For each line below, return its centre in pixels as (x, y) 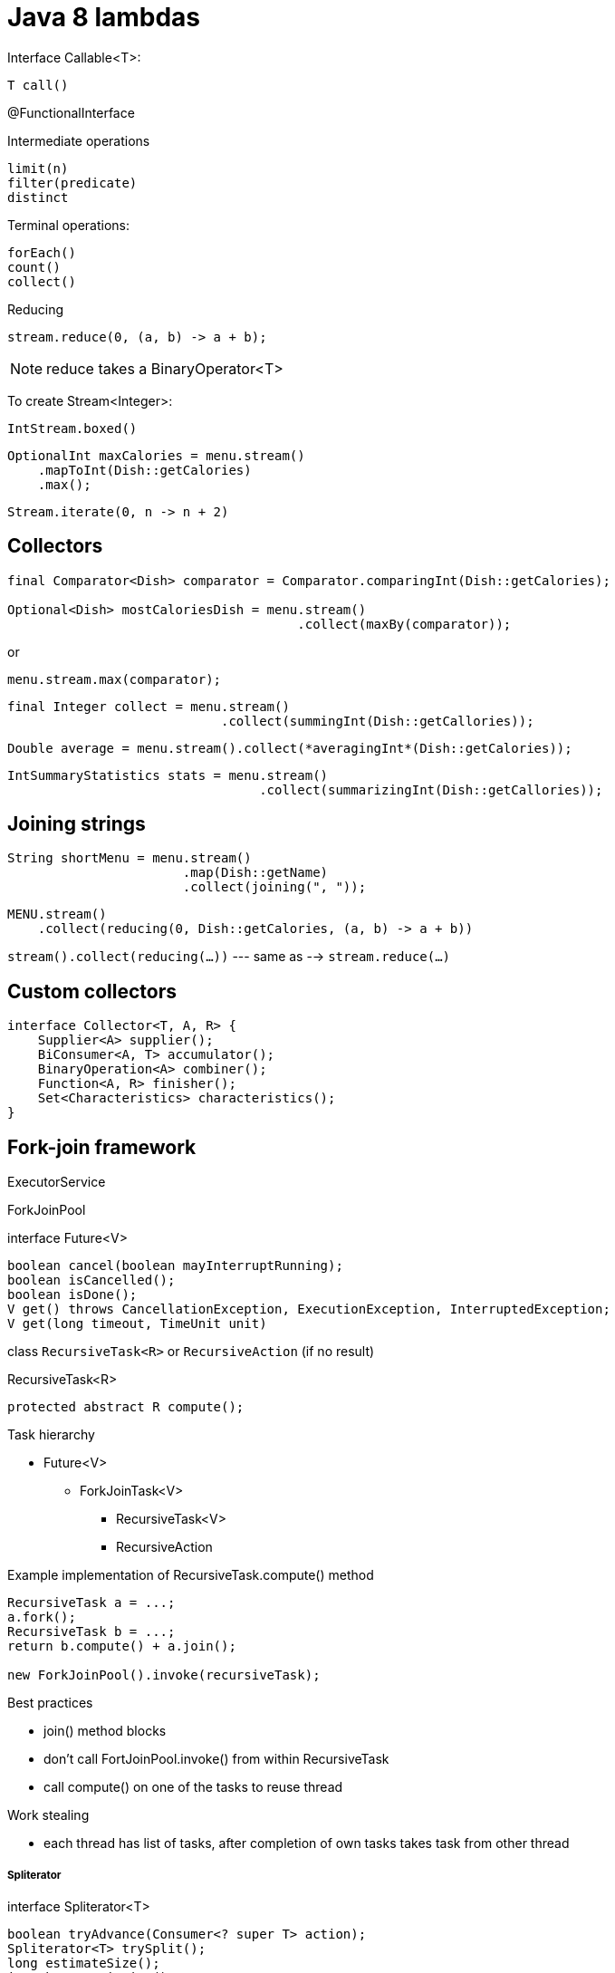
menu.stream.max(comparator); (115, 679)
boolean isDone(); (72, 1295)
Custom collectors (92, 991)
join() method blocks (105, 1731)
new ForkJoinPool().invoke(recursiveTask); (164, 1675)
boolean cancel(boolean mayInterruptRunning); (175, 1266)
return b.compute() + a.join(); (122, 1646)
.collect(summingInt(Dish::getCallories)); (378, 721)
